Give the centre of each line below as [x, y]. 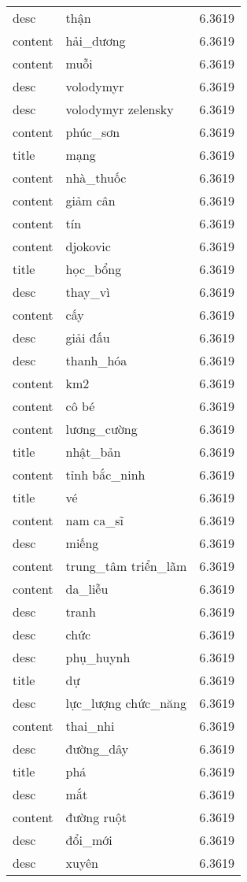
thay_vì [88, 292]
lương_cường [101, 429]
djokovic [88, 246]
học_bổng [94, 269]
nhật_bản [93, 452]
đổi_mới [89, 840]
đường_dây [97, 749]
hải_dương [96, 41]
